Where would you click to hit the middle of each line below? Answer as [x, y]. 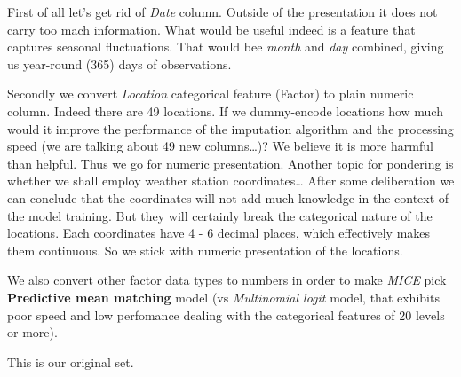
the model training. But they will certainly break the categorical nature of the [220, 215]
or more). [32, 332]
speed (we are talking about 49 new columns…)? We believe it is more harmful [220, 146]
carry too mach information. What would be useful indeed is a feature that [211, 29]
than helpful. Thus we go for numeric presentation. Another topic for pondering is [230, 163]
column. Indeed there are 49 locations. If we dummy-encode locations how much [225, 110]
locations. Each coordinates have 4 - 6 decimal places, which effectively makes [219, 233]
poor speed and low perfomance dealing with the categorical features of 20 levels [226, 314]
